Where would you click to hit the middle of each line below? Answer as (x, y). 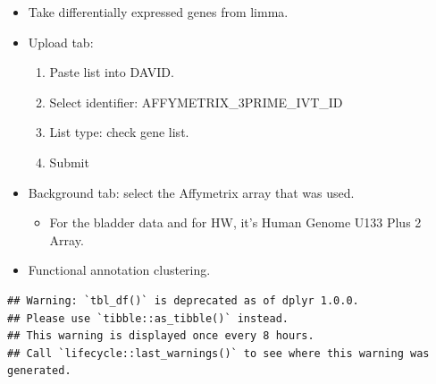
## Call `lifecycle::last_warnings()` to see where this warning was (218, 353)
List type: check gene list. (119, 132)
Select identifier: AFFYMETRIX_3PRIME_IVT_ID (196, 102)
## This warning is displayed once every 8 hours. (161, 336)
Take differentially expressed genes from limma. (158, 12)
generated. (39, 371)
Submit (69, 162)
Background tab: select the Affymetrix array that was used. (191, 192)
